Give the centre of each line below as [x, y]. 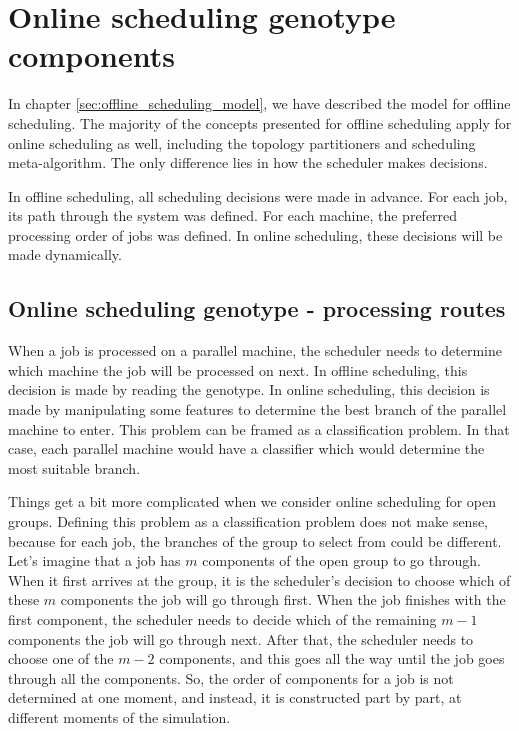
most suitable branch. [74, 467]
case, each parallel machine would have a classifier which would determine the [246, 448]
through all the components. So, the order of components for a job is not [231, 677]
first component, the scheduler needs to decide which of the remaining [222, 618]
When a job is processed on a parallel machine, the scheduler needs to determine [255, 350]
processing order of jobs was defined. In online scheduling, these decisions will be [255, 234]
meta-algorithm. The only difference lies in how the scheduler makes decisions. [248, 162]
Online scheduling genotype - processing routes [257, 308]
